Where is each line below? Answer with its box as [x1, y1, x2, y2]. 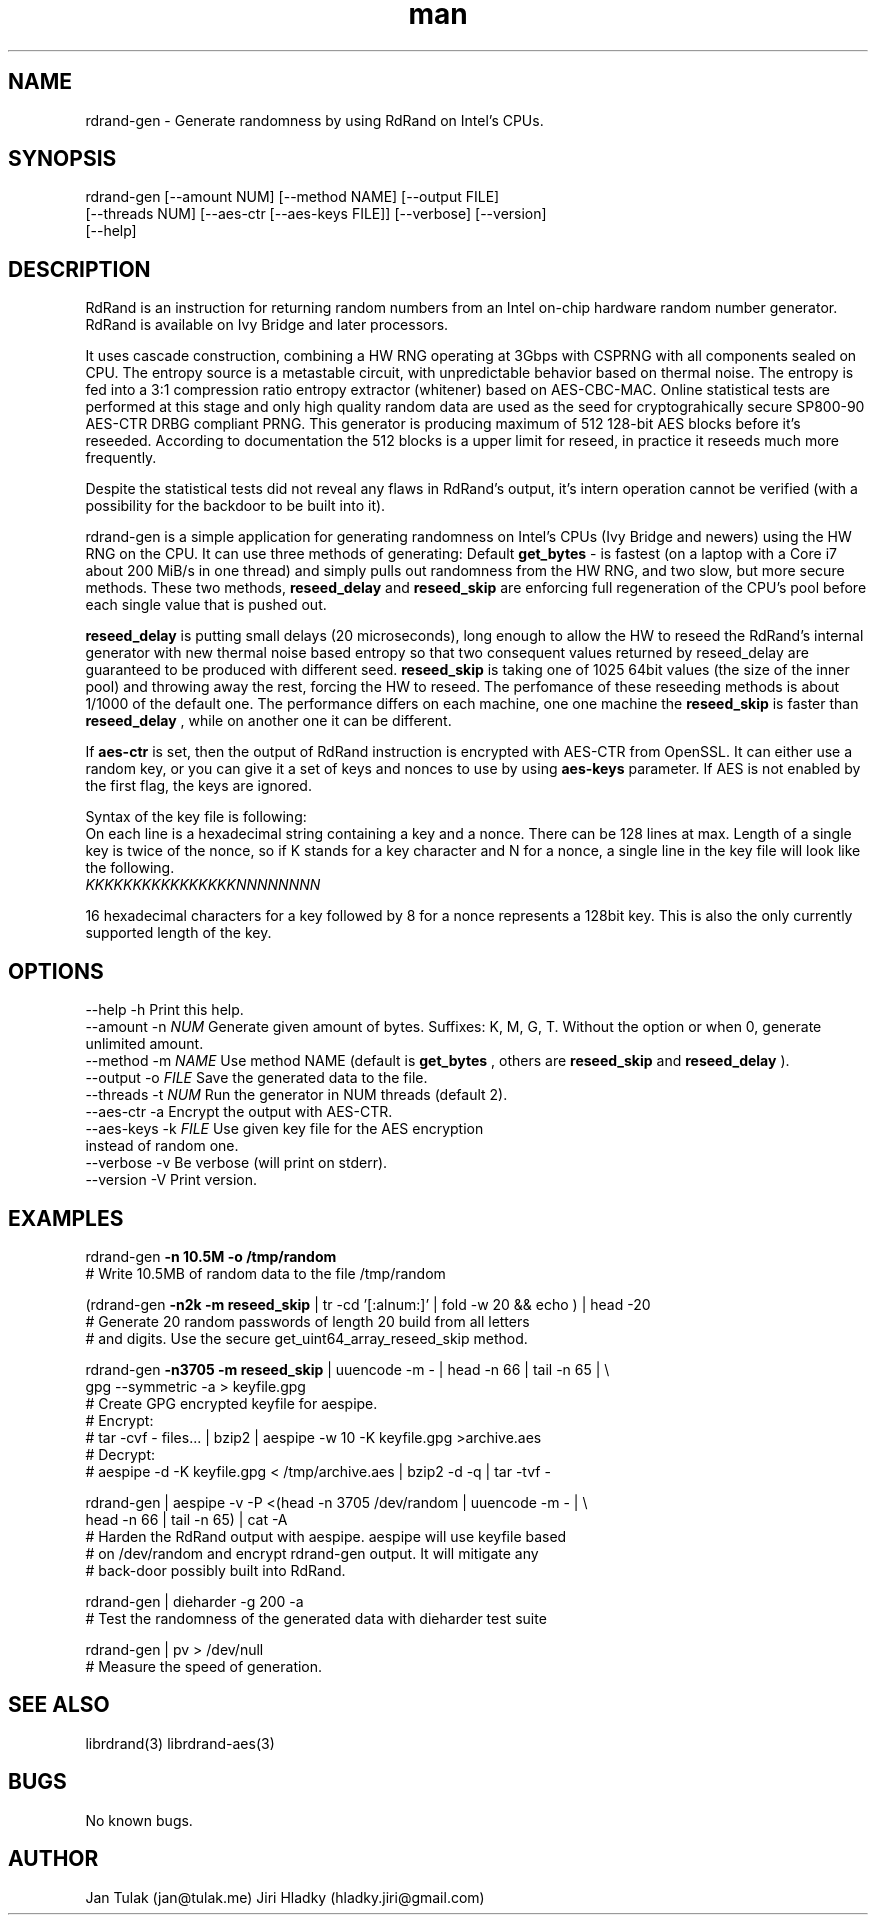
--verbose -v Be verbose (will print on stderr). [85, 1154, 388, 1172]
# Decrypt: [85, 1445, 156, 1463]
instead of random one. [85, 1137, 239, 1155]
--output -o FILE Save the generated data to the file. [85, 1069, 428, 1087]
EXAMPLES [8, 1205, 124, 1231]
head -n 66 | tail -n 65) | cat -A [85, 1510, 288, 1528]
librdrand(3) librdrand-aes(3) [85, 1734, 275, 1752]
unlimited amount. [85, 1035, 204, 1053]
